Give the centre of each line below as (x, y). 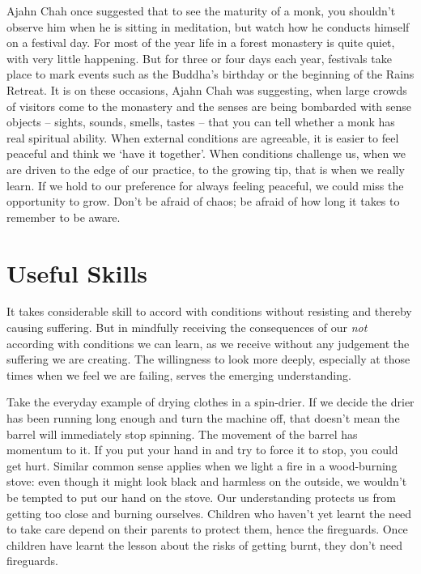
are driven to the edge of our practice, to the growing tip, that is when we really (206, 169)
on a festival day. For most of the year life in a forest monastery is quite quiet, (201, 43)
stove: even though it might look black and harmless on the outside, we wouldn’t (207, 481)
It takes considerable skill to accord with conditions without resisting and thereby (209, 311)
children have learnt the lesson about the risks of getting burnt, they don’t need (204, 544)
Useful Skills (77, 272)
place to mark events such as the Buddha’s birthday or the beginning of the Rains (210, 74)
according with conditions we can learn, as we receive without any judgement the (208, 343)
